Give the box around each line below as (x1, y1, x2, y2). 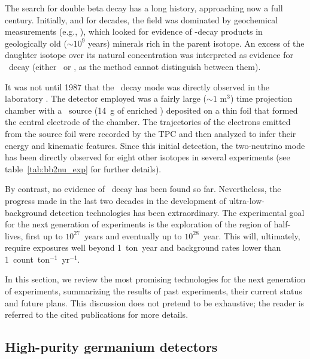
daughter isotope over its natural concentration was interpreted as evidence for (5, 48, 294, 61)
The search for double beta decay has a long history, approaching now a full (5, 2, 283, 14)
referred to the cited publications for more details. (5, 308, 189, 321)
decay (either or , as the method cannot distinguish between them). (8, 60, 261, 72)
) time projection (230, 92, 293, 105)
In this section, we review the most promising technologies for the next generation (5, 273, 306, 285)
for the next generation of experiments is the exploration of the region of (5, 218, 271, 230)
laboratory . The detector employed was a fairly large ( (5, 92, 207, 105)
